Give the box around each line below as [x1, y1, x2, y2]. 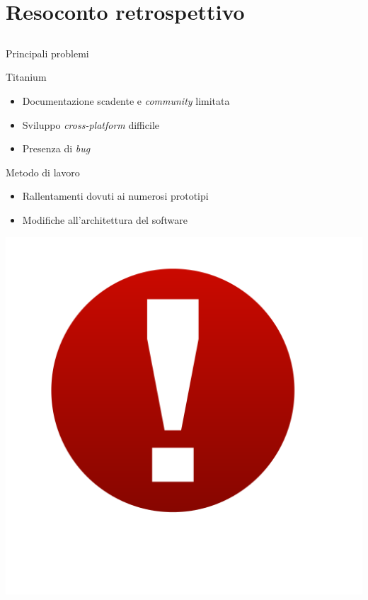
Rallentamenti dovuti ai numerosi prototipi [22, 188, 209, 203]
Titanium [6, 69, 47, 84]
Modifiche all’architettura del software [22, 212, 188, 227]
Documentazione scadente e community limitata [22, 93, 230, 108]
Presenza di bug [22, 141, 91, 156]
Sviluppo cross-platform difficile [22, 117, 159, 132]
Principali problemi [6, 45, 89, 60]
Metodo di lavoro [6, 164, 80, 179]
